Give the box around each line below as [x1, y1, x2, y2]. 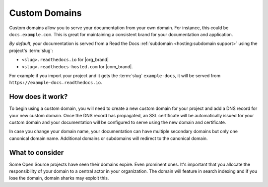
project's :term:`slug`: [9, 47, 53, 53]
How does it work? [9, 93, 68, 101]
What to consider [9, 148, 64, 157]
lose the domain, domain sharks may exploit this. [9, 175, 109, 181]
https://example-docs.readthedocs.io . [9, 80, 103, 86]
